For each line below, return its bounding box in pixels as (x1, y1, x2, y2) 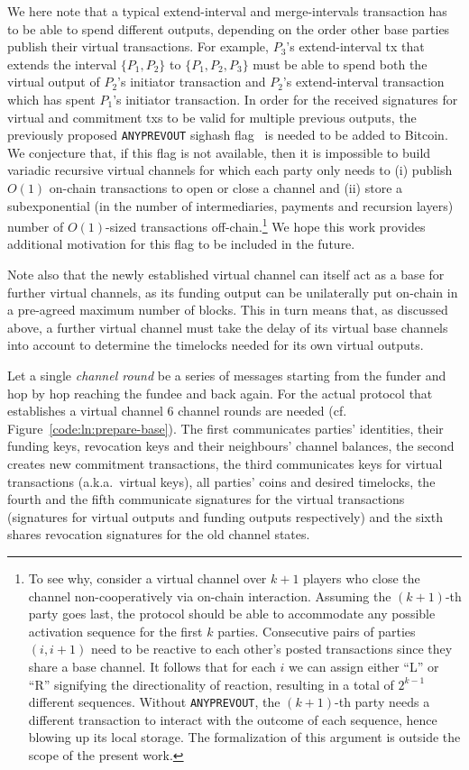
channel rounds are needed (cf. (178, 401, 347, 420)
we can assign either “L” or (289, 656, 439, 675)
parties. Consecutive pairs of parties (217, 621, 416, 640)
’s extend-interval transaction (282, 72, 445, 91)
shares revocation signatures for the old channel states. (7, 525, 310, 544)
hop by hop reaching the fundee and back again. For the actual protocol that (7, 383, 433, 402)
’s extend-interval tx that (286, 37, 425, 56)
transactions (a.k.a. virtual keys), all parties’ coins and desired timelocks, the (7, 472, 436, 490)
